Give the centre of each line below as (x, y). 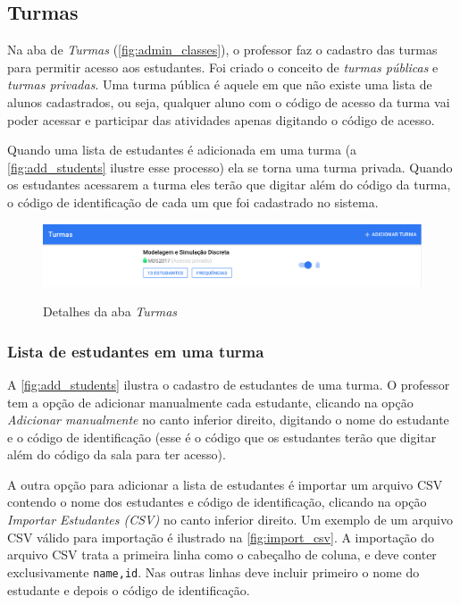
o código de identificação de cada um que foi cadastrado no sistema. (193, 202)
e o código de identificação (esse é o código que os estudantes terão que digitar (222, 437)
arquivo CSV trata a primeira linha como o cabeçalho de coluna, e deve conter (222, 555)
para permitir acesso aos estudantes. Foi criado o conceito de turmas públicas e (223, 67)
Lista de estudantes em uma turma (136, 351)
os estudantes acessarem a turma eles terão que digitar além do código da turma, (229, 185)
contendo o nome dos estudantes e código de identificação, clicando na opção (217, 502)
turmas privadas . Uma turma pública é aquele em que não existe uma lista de (220, 84)
